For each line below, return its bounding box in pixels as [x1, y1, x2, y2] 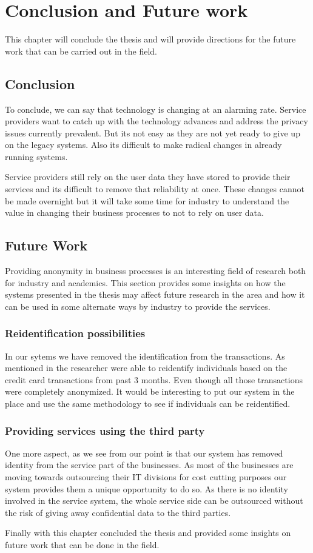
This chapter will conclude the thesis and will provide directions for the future [5, 33, 296, 45]
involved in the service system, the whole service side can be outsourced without [5, 494, 303, 507]
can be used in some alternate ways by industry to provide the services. [5, 300, 271, 312]
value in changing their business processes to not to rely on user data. [5, 206, 264, 219]
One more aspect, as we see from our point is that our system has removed [5, 446, 283, 459]
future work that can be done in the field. [5, 538, 160, 551]
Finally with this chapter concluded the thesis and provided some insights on [5, 526, 291, 539]
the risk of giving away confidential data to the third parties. [5, 506, 231, 518]
